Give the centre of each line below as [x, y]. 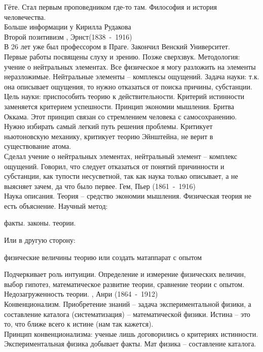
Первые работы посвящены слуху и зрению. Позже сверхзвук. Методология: [122, 56]
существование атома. [38, 146]
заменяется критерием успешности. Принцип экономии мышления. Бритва [119, 106]
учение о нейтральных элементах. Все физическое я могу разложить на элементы [130, 66]
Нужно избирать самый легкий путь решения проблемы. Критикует [108, 126]
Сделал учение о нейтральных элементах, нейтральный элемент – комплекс [121, 156]
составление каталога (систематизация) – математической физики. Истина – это [127, 314]
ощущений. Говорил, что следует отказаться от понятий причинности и [114, 166]
